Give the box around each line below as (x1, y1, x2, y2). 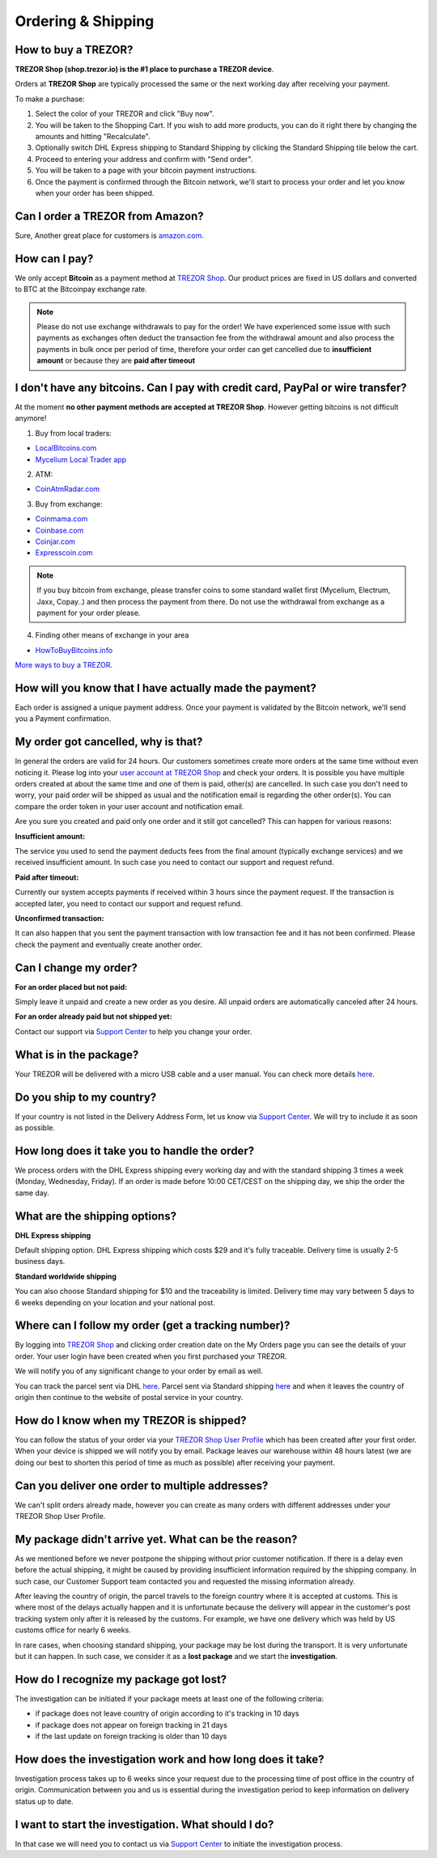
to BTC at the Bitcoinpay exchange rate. (15, 284, 147, 295)
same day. (15, 1188, 50, 1198)
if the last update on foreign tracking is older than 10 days (35, 1732, 227, 1741)
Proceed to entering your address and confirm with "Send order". (35, 154, 253, 163)
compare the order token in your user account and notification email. (15, 801, 244, 811)
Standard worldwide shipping (15, 1271, 117, 1281)
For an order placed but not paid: (15, 982, 128, 991)
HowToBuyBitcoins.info (35, 645, 113, 655)
